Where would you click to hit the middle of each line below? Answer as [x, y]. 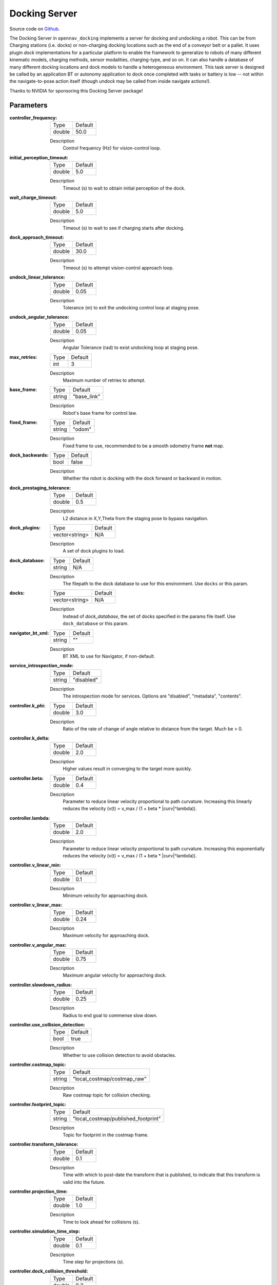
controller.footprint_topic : [38, 1105]
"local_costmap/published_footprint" [117, 1118]
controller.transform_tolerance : [44, 1144]
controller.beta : [26, 778]
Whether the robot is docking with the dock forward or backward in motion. [143, 479]
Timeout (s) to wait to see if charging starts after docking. [124, 228]
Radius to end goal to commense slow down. [110, 1015]
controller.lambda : [30, 818]
